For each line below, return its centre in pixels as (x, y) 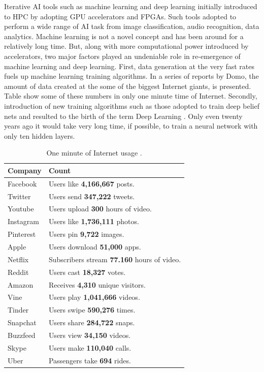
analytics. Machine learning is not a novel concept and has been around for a (124, 36)
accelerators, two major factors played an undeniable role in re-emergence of (122, 56)
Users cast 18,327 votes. (87, 272)
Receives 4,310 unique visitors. (97, 284)
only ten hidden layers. (40, 135)
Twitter (19, 196)
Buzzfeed (22, 335)
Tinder (18, 310)
